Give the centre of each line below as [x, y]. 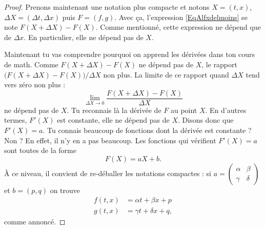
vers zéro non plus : [35, 84]
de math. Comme [31, 64]
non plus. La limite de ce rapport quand [166, 74]
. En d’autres [226, 110]
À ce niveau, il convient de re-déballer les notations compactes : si [108, 173]
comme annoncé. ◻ [35, 222]
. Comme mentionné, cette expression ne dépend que [178, 27]
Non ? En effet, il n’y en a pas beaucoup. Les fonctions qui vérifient [110, 140]
